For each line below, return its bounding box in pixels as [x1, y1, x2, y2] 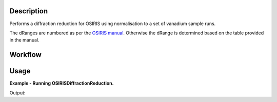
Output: [9, 90, 26, 96]
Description [9, 7, 48, 15]
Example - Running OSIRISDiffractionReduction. [9, 80, 114, 87]
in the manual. [9, 37, 39, 43]
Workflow [9, 50, 42, 59]
